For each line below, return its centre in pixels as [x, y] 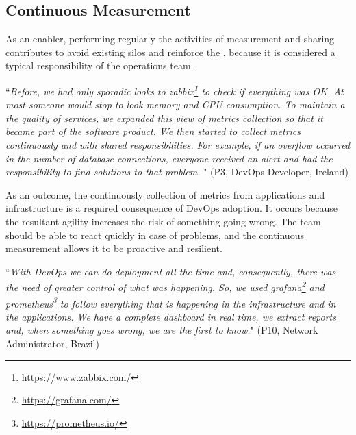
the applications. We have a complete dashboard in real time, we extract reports [171, 316]
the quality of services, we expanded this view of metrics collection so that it [164, 117]
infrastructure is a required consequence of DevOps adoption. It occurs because [172, 208]
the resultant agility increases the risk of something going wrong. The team [163, 221]
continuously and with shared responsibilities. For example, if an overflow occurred [178, 145]
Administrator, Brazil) [52, 344]
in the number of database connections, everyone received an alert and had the [169, 158]
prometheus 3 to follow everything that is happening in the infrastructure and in [171, 302]
